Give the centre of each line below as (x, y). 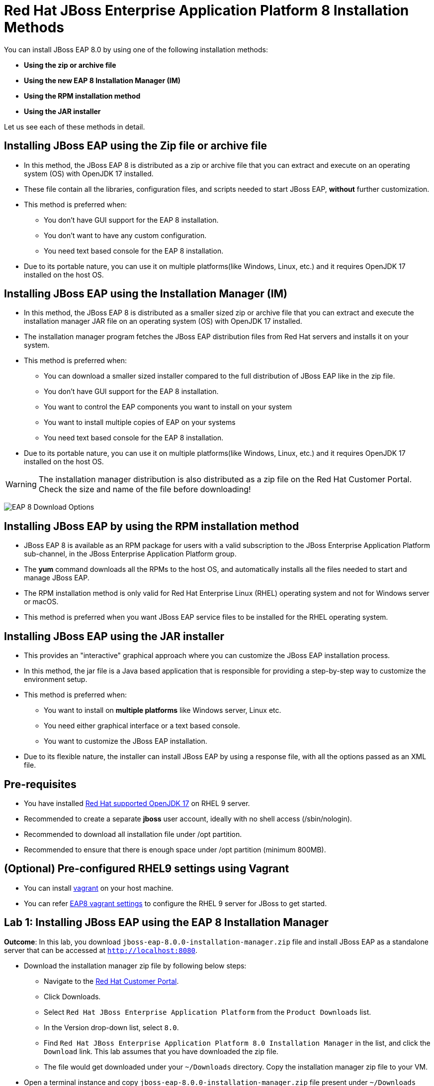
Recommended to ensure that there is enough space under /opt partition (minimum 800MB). (175, 849)
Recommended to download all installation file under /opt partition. (133, 834)
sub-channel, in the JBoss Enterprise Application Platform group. (130, 554)
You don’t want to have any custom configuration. (125, 235)
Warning (21, 484)
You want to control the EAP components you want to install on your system (168, 407)
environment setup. (56, 679)
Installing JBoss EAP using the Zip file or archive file (135, 146)
